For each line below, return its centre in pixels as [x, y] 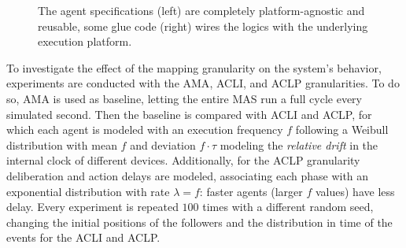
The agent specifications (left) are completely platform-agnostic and [201, 10]
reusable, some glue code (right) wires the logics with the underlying [203, 26]
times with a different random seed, [288, 207]
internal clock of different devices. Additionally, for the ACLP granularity [183, 160]
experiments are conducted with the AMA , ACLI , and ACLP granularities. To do [203, 83]
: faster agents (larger [251, 191]
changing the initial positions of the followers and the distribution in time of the [199, 222]
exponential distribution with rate [88, 191]
